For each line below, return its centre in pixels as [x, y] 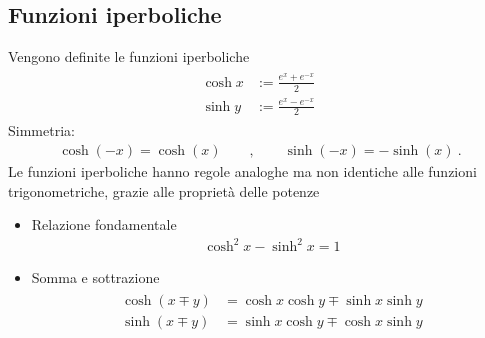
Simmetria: [41, 130]
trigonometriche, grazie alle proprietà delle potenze [164, 190]
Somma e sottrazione [95, 277]
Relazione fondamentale [104, 224]
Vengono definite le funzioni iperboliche [129, 56]
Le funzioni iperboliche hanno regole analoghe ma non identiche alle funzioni [242, 171]
